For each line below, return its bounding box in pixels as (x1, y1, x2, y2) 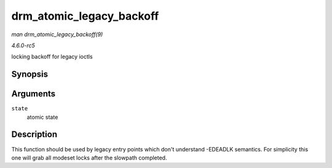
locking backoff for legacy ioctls (11, 53, 93, 61)
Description (11, 129, 58, 140)
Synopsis (11, 69, 49, 80)
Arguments (11, 89, 56, 99)
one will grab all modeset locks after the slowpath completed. (11, 154, 167, 161)
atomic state (26, 113, 58, 121)
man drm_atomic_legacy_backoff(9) (11, 31, 103, 38)
